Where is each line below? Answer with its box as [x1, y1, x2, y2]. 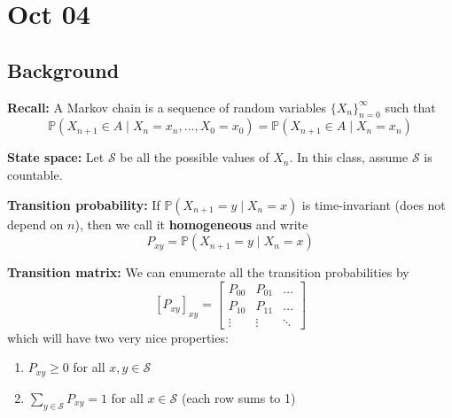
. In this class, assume [289, 148, 409, 166]
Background [7, 56, 120, 83]
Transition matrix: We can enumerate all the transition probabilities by [7, 263, 409, 282]
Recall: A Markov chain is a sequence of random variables [7, 97, 327, 116]
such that [385, 97, 436, 116]
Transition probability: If [7, 195, 160, 213]
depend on [7, 214, 64, 233]
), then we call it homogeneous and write [74, 214, 308, 233]
